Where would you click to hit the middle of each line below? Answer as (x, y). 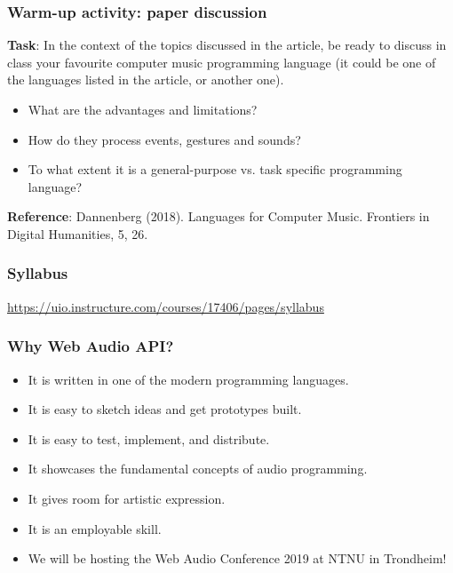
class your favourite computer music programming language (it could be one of (222, 62)
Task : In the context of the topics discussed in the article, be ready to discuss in (227, 45)
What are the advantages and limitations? (143, 109)
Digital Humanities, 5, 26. (78, 233)
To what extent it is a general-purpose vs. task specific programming (215, 169)
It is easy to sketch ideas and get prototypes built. (165, 409)
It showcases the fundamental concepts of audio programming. (198, 469)
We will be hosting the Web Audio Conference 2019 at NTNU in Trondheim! (237, 558)
